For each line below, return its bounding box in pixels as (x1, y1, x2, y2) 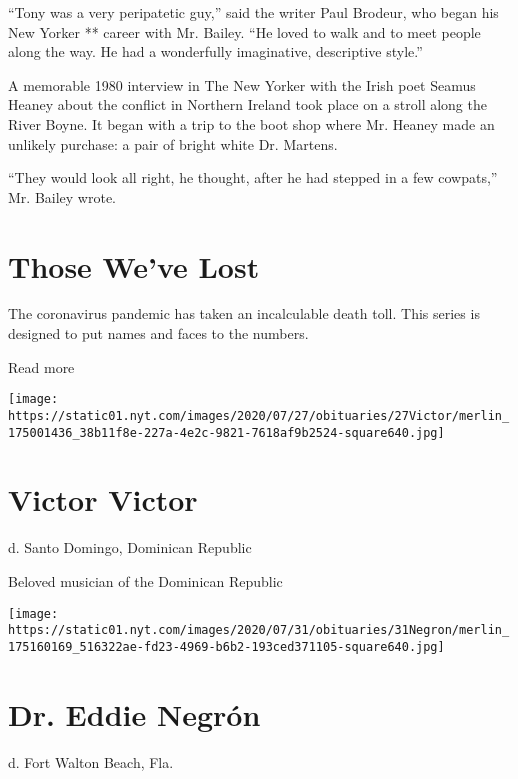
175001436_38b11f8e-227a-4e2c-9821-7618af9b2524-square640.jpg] (8, 425, 445, 440)
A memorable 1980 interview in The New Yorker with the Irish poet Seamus (8, 74, 476, 95)
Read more (8, 356, 75, 377)
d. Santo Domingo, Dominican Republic (8, 537, 252, 558)
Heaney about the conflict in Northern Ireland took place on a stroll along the (8, 94, 487, 115)
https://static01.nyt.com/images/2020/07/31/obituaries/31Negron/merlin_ (8, 623, 510, 638)
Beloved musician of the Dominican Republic (8, 570, 283, 591)
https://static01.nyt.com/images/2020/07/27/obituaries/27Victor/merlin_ (8, 408, 510, 423)
